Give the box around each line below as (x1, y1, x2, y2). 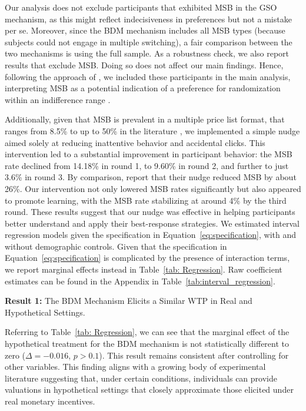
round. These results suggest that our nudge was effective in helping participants (5, 206, 295, 218)
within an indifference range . (5, 93, 111, 105)
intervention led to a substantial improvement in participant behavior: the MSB (5, 148, 292, 160)
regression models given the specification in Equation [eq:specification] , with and (5, 228, 296, 241)
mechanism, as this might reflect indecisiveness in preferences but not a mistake (5, 12, 292, 25)
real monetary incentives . (5, 395, 95, 407)
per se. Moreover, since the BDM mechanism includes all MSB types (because (5, 24, 285, 37)
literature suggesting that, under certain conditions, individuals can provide (5, 372, 277, 384)
